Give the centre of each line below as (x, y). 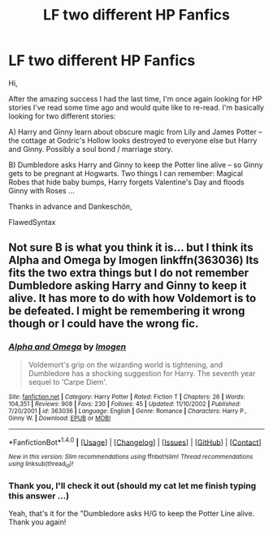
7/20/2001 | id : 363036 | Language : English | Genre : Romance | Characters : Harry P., (128, 411)
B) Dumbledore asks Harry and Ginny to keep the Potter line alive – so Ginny (136, 165)
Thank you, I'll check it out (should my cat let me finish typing (132, 485)
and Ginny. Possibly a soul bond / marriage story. (91, 149)
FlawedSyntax (32, 222)
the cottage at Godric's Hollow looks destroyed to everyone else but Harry (133, 140)
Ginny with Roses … (41, 190)
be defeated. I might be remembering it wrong (127, 311)
